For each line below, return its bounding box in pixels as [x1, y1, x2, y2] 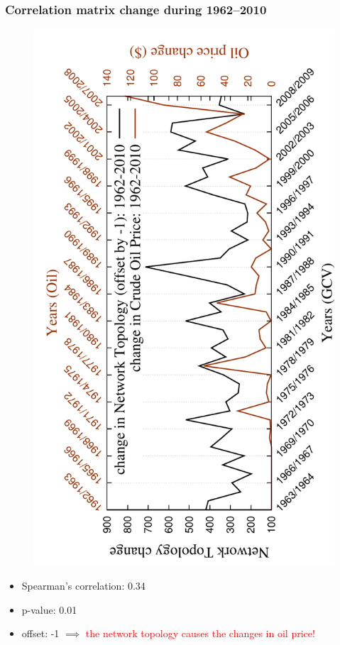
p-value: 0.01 [21, 602, 77, 617]
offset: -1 [21, 626, 60, 641]
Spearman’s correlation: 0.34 [21, 578, 146, 593]
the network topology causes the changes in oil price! [85, 626, 315, 641]
